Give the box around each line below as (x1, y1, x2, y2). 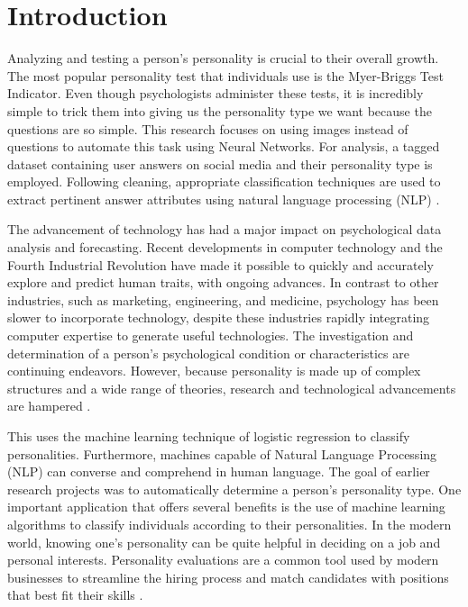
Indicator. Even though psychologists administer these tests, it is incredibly (7, 84, 424, 103)
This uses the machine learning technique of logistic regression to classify (7, 427, 410, 445)
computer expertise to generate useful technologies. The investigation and (7, 326, 414, 345)
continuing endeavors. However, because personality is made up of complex (7, 361, 421, 380)
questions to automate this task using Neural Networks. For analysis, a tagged (7, 137, 440, 156)
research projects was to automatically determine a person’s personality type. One (7, 479, 462, 498)
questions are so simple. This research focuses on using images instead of (7, 119, 408, 138)
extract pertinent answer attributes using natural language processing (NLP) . (7, 189, 440, 208)
